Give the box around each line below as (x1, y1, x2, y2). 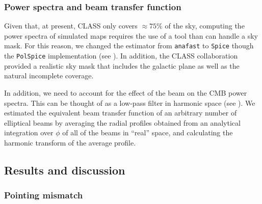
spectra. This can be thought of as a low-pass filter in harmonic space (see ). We (4, 97, 255, 108)
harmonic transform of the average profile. (4, 137, 136, 148)
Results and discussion (4, 162, 125, 178)
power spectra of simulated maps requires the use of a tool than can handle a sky (4, 30, 258, 41)
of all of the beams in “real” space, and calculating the (62, 127, 233, 138)
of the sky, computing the (165, 20, 245, 31)
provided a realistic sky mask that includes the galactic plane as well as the (4, 60, 240, 71)
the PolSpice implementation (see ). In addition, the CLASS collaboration (4, 50, 238, 61)
